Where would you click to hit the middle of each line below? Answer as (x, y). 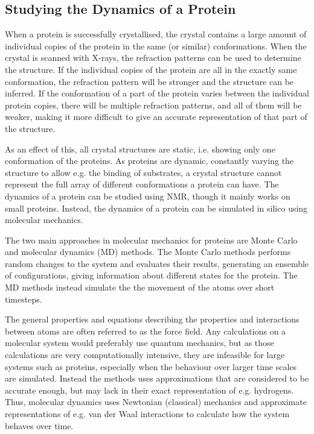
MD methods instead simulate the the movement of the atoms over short (140, 287)
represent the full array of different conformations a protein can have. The (142, 184)
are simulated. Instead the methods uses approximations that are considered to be (157, 378)
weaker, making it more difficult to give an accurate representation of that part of (156, 117)
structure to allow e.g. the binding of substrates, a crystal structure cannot (143, 172)
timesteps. (24, 299)
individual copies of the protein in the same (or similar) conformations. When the (156, 46)
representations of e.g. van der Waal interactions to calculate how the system (147, 414)
